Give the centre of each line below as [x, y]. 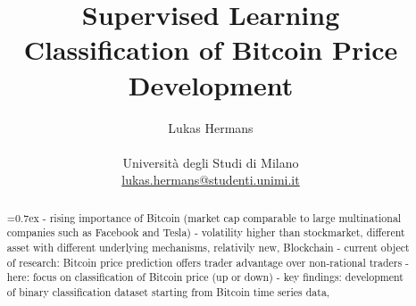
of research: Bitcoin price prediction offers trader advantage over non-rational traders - [208, 262]
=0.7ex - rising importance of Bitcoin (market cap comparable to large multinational [204, 217]
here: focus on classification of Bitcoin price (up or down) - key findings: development [205, 277]
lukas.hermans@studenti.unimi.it [211, 180]
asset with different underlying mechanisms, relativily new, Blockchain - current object [208, 247]
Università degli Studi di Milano [211, 162]
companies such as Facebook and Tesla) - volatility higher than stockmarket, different [206, 232]
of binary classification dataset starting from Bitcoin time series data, [168, 291]
